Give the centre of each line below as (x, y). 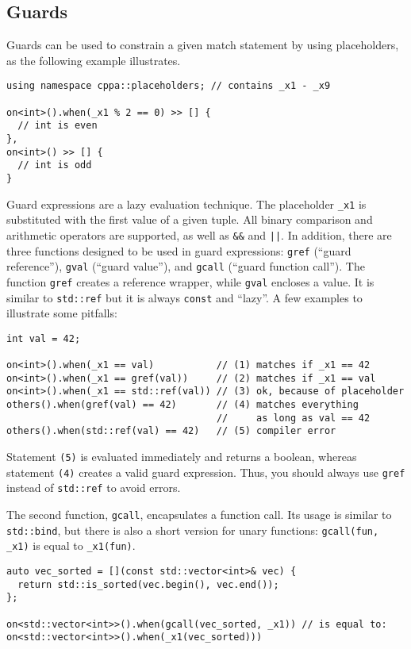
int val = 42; (44, 338)
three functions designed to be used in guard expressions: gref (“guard (179, 250)
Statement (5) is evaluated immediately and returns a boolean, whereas (182, 457)
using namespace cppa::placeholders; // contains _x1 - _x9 (169, 86)
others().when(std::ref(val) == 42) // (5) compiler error (171, 431)
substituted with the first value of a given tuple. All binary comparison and (190, 219)
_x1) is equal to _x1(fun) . (71, 545)
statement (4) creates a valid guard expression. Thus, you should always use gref (206, 472)
